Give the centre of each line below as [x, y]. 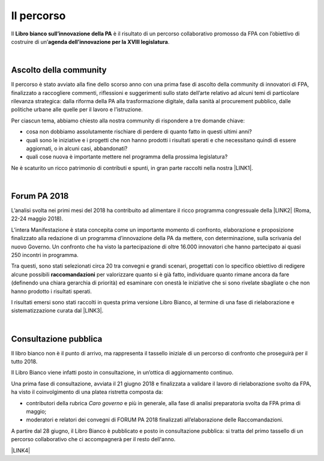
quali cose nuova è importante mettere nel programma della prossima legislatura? [127, 157]
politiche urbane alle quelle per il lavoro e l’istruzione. [77, 110]
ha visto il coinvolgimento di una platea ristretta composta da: [87, 392]
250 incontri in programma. [45, 255]
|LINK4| [20, 450]
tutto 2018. [24, 362]
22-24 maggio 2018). [37, 218]
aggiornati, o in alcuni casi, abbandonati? [77, 148]
